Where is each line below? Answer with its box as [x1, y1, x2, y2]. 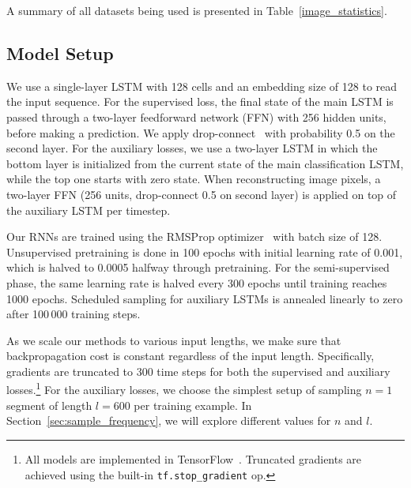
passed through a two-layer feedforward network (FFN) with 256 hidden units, [6, 108, 386, 125]
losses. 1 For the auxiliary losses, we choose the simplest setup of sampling [6, 379, 362, 398]
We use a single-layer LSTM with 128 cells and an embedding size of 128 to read [6, 77, 398, 94]
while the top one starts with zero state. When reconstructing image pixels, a [6, 171, 381, 187]
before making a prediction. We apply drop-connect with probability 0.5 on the [6, 124, 395, 141]
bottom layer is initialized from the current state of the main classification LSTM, [6, 155, 404, 171]
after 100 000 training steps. [6, 306, 141, 322]
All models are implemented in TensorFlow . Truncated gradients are [25, 450, 362, 467]
